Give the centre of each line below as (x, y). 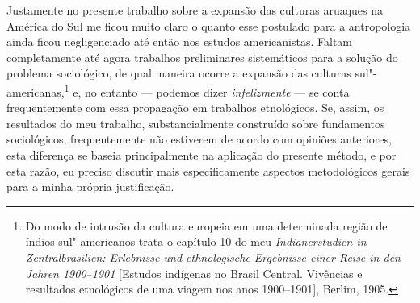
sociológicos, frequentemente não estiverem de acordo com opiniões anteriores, (199, 139)
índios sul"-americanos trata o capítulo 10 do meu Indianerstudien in (196, 241)
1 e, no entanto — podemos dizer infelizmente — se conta (207, 90)
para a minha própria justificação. (90, 187)
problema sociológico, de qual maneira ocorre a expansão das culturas (179, 73)
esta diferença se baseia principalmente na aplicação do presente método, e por (202, 155)
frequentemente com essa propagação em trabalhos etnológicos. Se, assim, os (195, 108)
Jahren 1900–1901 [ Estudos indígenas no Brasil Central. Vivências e (194, 273)
